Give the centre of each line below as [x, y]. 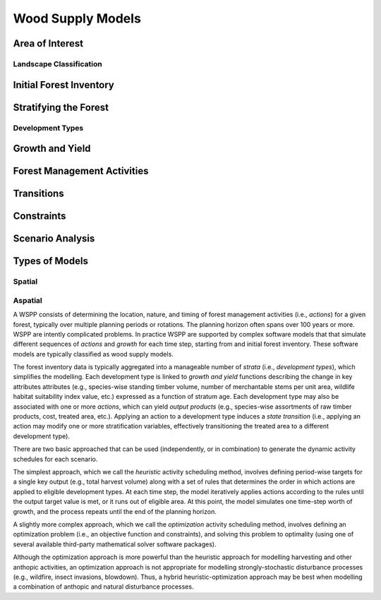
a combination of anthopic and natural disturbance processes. [103, 587]
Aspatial [28, 300]
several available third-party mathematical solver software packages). [115, 544]
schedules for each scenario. [55, 459]
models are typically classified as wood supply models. [93, 354]
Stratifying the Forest [61, 107]
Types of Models [50, 261]
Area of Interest [48, 43]
